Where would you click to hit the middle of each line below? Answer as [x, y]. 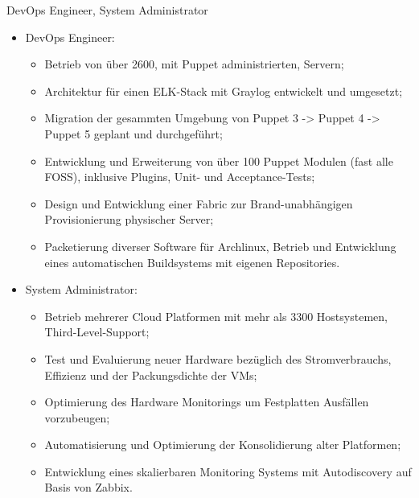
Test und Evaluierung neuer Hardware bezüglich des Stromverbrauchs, [218, 358]
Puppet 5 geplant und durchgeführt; [134, 133]
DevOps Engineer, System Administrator [107, 10]
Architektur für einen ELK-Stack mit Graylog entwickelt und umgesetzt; [224, 91]
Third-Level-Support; [97, 332]
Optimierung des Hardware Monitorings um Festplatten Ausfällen [207, 402]
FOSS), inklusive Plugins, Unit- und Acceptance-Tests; [180, 177]
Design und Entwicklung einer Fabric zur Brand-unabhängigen [199, 203]
